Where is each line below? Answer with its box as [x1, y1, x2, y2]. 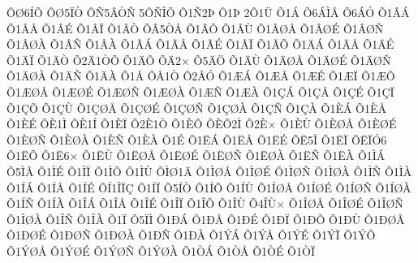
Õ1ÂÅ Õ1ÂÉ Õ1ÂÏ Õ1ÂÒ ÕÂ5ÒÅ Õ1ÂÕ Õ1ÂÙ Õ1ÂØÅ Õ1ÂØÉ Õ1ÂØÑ [6, 19, 384, 37]
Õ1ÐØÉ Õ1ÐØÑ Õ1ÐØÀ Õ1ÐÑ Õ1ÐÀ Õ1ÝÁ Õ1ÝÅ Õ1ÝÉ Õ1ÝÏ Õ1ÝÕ [6, 226, 376, 244]
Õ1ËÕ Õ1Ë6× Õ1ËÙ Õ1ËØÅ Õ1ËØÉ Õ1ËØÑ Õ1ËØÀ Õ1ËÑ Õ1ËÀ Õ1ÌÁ [6, 147, 386, 164]
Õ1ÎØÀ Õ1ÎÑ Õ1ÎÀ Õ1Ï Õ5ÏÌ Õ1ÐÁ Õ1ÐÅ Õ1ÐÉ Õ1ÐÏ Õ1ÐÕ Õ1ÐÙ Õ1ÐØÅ [6, 210, 405, 227]
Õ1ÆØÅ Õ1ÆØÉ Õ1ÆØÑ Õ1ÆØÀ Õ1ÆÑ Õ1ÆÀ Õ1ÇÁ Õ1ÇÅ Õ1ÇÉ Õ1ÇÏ [6, 83, 394, 100]
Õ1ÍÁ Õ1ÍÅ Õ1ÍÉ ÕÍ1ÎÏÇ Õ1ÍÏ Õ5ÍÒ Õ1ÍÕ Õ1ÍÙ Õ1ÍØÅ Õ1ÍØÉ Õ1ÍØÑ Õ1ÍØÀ [6, 179, 412, 196]
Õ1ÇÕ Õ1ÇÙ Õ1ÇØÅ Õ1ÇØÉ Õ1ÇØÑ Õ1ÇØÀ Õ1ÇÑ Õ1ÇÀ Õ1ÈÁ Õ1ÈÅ [6, 99, 387, 116]
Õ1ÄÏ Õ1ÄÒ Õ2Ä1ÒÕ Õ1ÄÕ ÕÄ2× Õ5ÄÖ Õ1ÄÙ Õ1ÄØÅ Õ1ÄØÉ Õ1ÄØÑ [6, 51, 391, 68]
